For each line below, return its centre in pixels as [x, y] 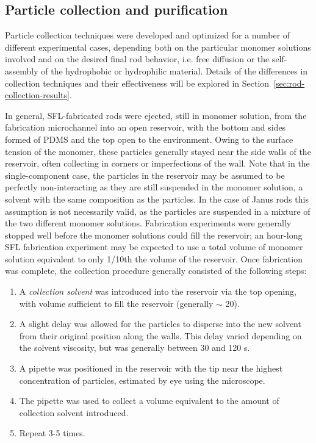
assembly [22, 70]
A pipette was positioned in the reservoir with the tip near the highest [151, 368]
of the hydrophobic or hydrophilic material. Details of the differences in [174, 70]
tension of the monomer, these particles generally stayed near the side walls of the [158, 151]
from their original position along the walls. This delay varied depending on [160, 335]
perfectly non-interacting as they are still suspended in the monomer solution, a [154, 187]
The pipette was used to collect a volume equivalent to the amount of [149, 401]
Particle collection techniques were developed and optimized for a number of [148, 35]
